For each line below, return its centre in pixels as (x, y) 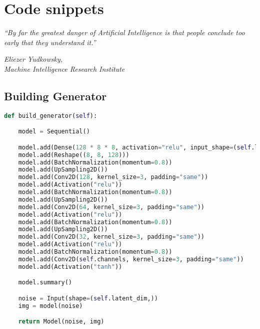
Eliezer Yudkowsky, (33, 59)
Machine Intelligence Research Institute (64, 68)
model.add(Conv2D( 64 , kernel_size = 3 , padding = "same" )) (111, 207)
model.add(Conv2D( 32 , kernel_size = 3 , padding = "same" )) (111, 237)
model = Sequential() (54, 132)
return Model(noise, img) (61, 322)
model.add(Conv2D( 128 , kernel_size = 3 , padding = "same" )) (113, 177)
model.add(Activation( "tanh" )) (70, 267)
